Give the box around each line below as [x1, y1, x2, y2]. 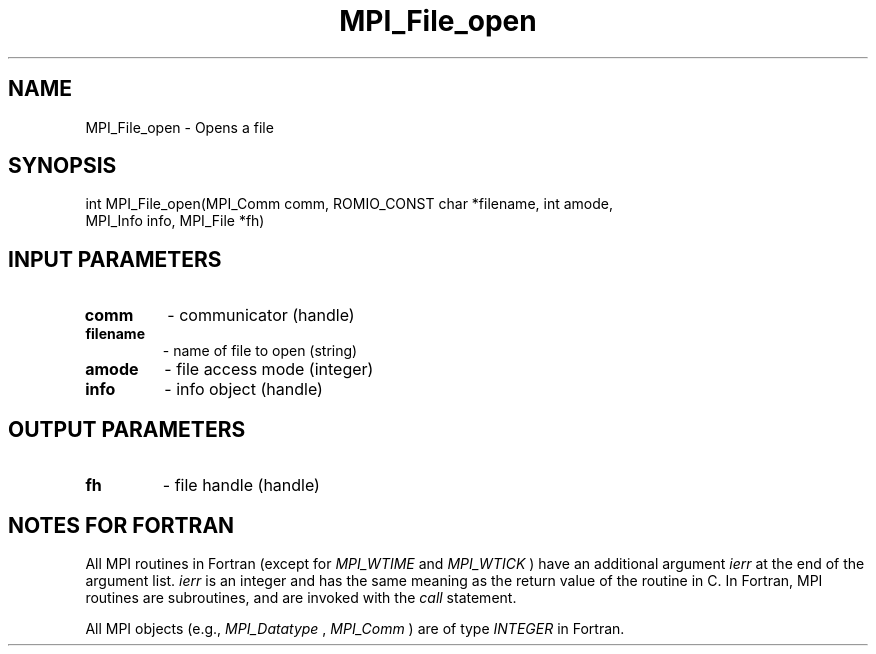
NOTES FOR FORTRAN [8, 512, 235, 538]
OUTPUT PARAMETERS [8, 416, 246, 442]
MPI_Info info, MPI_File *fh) [85, 212, 265, 230]
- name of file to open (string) [162, 342, 358, 360]
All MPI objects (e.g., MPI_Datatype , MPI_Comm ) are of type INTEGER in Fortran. [85, 619, 625, 637]
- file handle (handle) [162, 475, 320, 496]
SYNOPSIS [8, 153, 117, 179]
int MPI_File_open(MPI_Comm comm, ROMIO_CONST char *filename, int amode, [85, 195, 613, 213]
